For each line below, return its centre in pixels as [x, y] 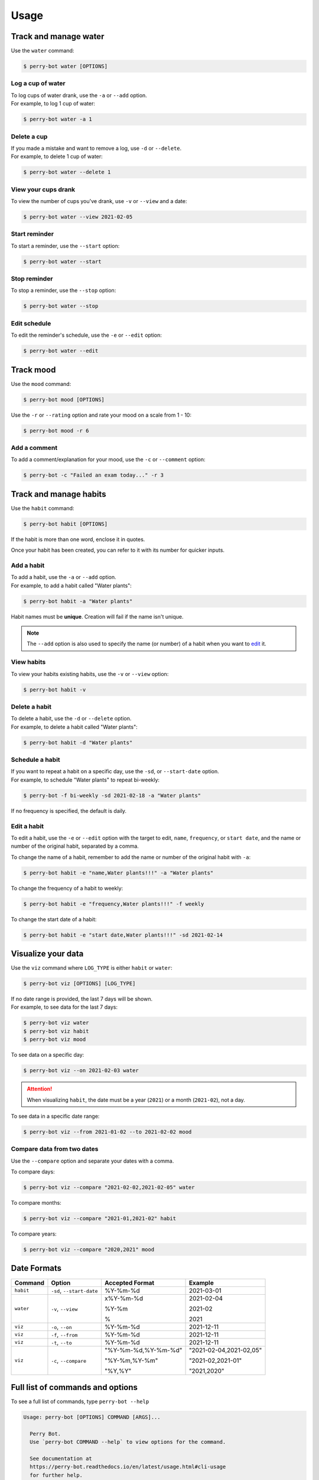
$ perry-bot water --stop [61, 306]
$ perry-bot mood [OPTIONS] [64, 399]
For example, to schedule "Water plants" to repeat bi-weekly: [85, 780]
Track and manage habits [58, 494]
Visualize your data [47, 954]
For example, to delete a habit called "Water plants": [74, 727]
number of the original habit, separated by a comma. [75, 846]
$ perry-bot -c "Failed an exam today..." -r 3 [93, 475]
